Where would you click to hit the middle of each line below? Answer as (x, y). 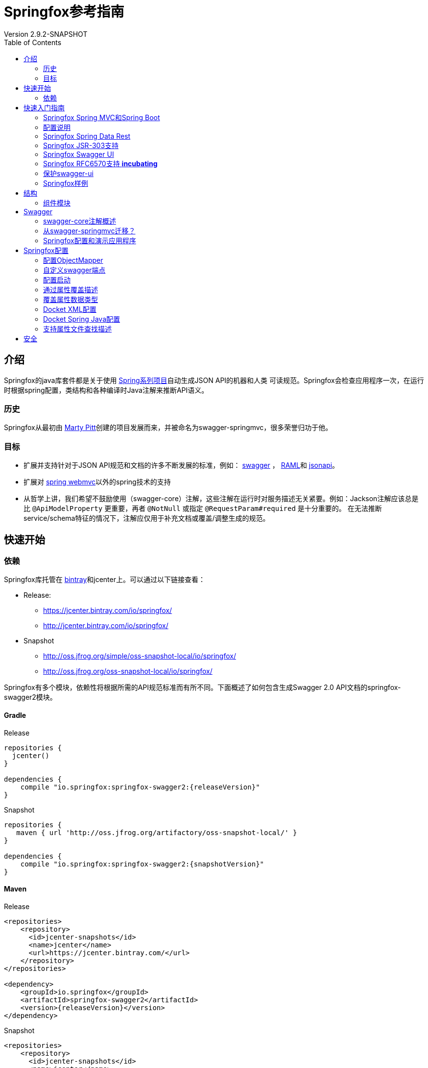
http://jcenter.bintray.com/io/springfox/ (106, 626)
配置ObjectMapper (73, 260)
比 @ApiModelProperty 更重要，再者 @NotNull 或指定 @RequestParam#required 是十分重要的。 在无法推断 (203, 509)
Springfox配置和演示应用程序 (90, 240)
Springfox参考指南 (64, 12)
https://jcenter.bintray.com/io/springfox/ (108, 610)
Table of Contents (33, 42)
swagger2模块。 (30, 697)
